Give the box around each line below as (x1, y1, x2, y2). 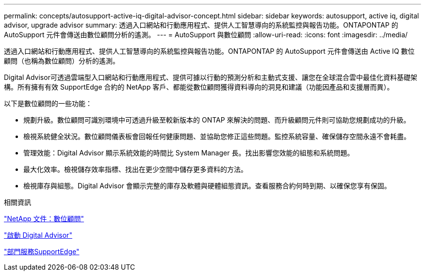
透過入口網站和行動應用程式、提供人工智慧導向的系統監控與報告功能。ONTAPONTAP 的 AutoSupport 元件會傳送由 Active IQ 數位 (4, 47, 415, 55)
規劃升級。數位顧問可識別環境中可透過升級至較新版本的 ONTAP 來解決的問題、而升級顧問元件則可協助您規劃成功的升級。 (23, 116, 410, 124)
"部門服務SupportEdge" (4, 247, 80, 256)
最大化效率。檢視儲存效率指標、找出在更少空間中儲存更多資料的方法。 (23, 165, 247, 173)
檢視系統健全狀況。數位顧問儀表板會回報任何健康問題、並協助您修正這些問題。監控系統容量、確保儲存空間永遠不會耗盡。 (23, 132, 410, 140)
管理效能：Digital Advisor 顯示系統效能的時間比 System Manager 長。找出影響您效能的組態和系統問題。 (23, 149, 354, 157)
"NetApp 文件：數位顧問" (4, 214, 84, 223)
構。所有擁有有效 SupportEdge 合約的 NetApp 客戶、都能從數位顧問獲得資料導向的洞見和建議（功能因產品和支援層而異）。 (4, 83, 394, 91)
